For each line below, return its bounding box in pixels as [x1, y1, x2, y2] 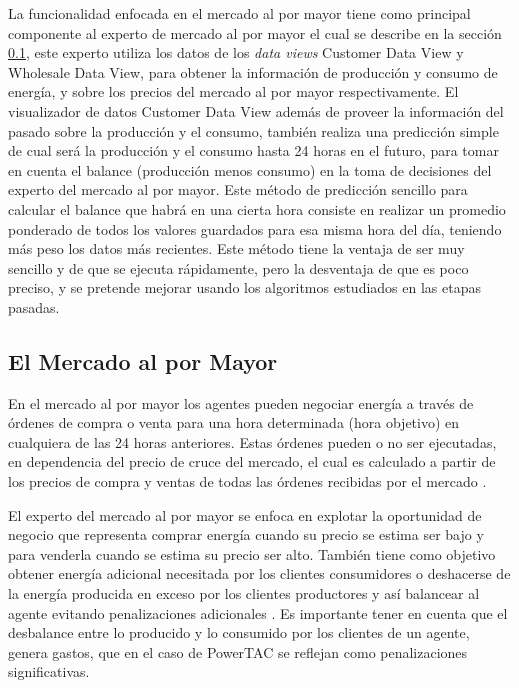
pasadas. [8, 296, 60, 317]
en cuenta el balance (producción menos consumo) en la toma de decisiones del [8, 159, 492, 180]
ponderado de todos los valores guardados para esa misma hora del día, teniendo [8, 218, 502, 239]
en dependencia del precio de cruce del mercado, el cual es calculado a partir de [8, 451, 496, 472]
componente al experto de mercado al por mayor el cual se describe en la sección [8, 22, 502, 43]
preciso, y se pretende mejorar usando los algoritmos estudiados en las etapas [8, 277, 481, 298]
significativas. [8, 661, 90, 682]
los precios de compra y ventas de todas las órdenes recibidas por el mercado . [8, 471, 487, 492]
